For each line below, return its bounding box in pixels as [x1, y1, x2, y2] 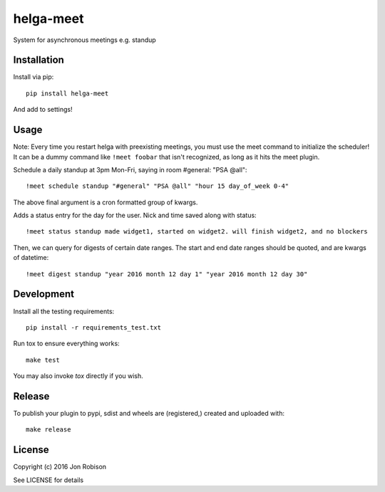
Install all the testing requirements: [13, 307, 115, 315]
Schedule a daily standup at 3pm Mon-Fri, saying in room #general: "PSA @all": [13, 165, 247, 174]
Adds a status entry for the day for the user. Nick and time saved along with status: [13, 211, 257, 220]
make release [26, 426, 71, 434]
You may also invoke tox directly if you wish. [13, 372, 144, 380]
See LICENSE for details [13, 476, 84, 484]
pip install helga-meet [26, 89, 109, 98]
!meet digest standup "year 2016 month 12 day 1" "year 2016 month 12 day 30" [26, 270, 308, 278]
